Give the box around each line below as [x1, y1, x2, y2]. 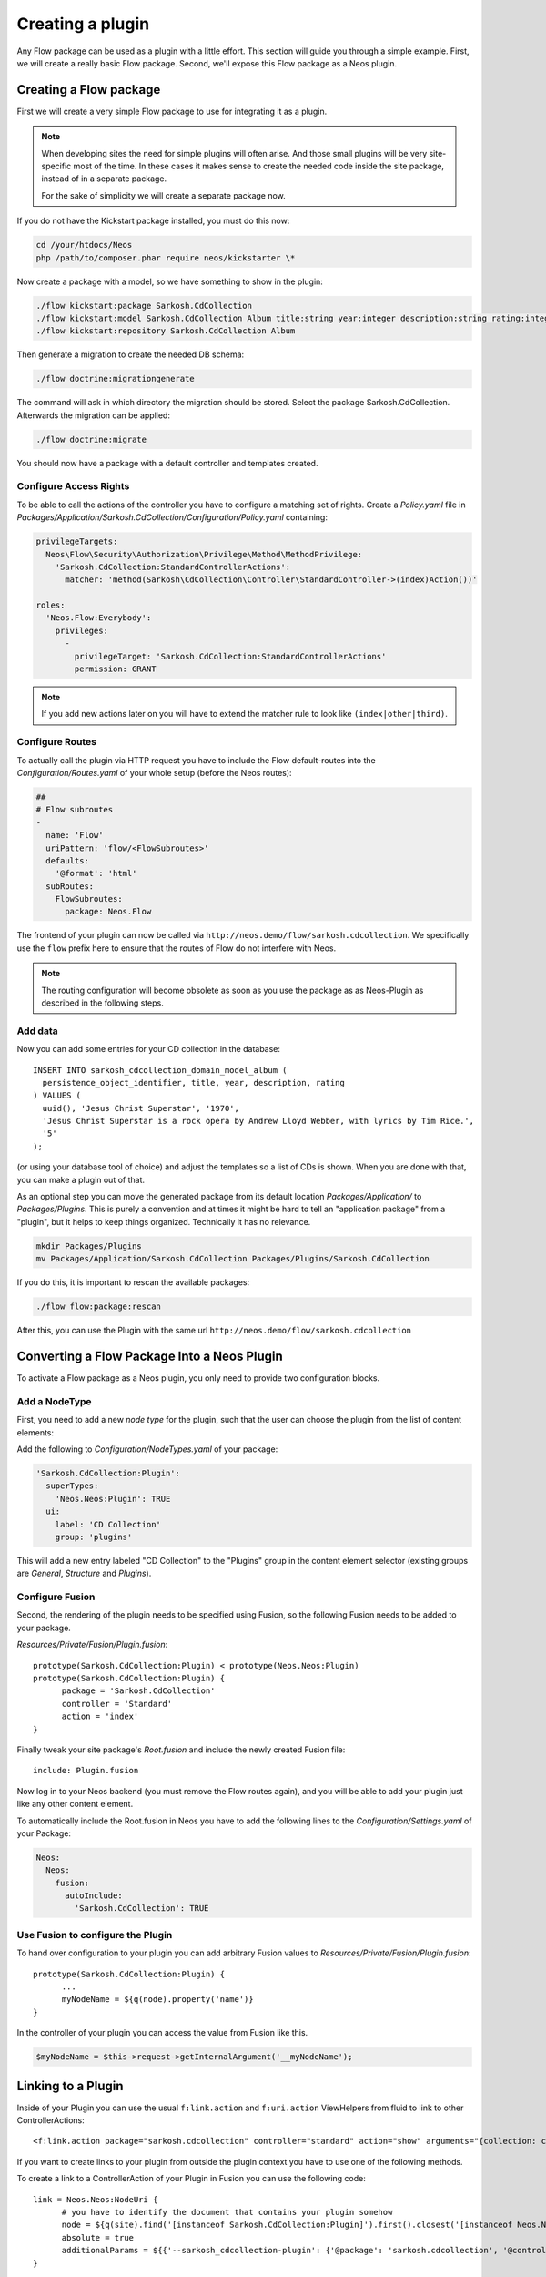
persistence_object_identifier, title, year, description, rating [42, 1077, 345, 1087]
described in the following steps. [41, 997, 164, 1008]
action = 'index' [61, 1711, 139, 1721]
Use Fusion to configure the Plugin [16, 1928, 173, 1941]
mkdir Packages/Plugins [35, 1241, 143, 1251]
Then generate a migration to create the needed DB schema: [16, 349, 245, 360]
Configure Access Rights [16, 480, 130, 493]
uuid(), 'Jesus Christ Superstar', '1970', [42, 1103, 240, 1113]
